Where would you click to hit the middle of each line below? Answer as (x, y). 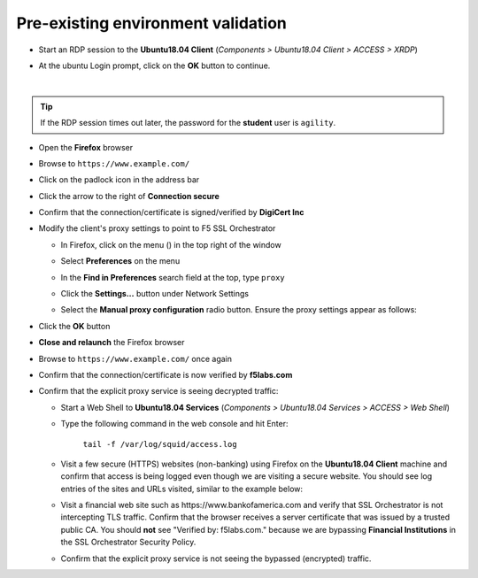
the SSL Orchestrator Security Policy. (128, 542)
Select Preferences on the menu (120, 261)
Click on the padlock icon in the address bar (119, 180)
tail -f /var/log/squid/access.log (160, 444)
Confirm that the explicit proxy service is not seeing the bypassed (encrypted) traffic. (216, 559)
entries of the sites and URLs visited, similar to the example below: (182, 489)
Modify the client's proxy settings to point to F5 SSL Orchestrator (157, 228)
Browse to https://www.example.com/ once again (135, 358)
